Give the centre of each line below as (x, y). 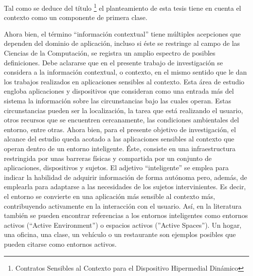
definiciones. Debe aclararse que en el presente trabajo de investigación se (113, 62)
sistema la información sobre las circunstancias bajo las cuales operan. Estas (117, 100)
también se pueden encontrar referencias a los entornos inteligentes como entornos (126, 215)
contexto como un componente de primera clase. (76, 17)
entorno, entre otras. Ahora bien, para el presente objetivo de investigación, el (120, 129)
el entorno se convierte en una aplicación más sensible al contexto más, (110, 196)
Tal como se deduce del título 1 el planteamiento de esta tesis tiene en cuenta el (123, 7)
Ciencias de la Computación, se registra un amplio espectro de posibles (110, 53)
